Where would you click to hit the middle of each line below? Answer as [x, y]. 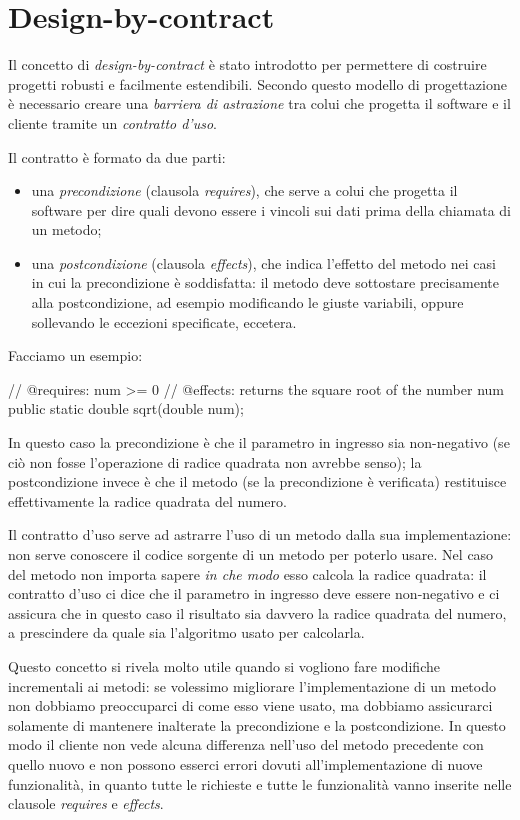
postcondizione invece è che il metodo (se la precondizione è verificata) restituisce [257, 481]
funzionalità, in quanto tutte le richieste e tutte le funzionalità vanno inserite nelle [260, 783]
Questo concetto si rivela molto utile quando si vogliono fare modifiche [224, 665]
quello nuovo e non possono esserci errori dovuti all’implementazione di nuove [245, 763]
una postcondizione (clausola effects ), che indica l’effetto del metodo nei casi [263, 262]
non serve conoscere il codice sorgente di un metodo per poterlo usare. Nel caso [251, 554]
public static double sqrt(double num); [126, 408]
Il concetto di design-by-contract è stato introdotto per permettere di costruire [247, 64]
